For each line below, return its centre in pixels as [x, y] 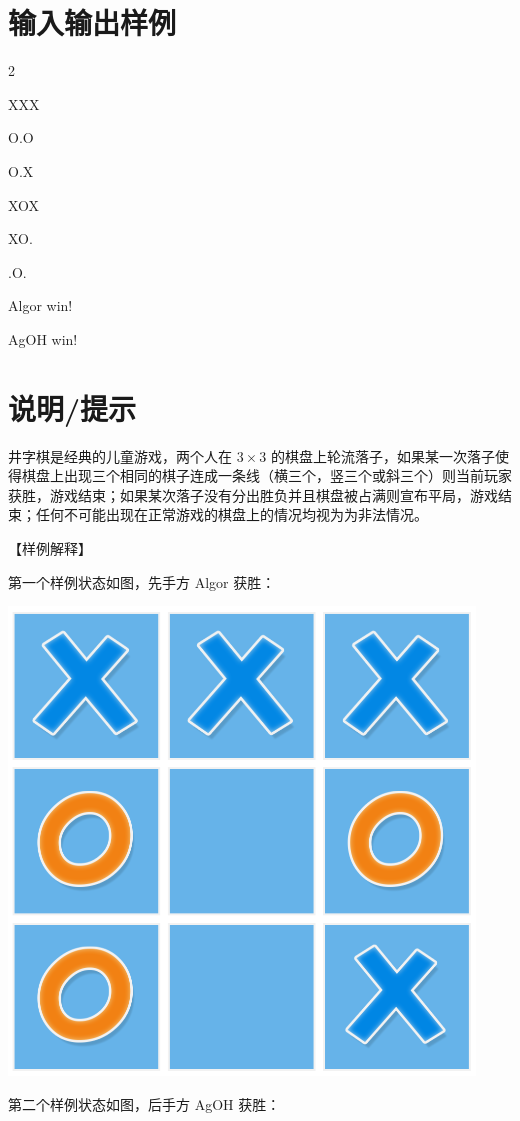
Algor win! [40, 305]
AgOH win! [43, 338]
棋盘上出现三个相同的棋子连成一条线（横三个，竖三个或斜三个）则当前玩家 [266, 475]
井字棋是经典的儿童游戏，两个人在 [120, 455]
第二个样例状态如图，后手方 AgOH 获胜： [144, 1103]
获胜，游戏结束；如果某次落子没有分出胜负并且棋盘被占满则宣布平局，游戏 [253, 494]
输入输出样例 [92, 22]
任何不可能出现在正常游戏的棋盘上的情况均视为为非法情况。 [231, 514]
